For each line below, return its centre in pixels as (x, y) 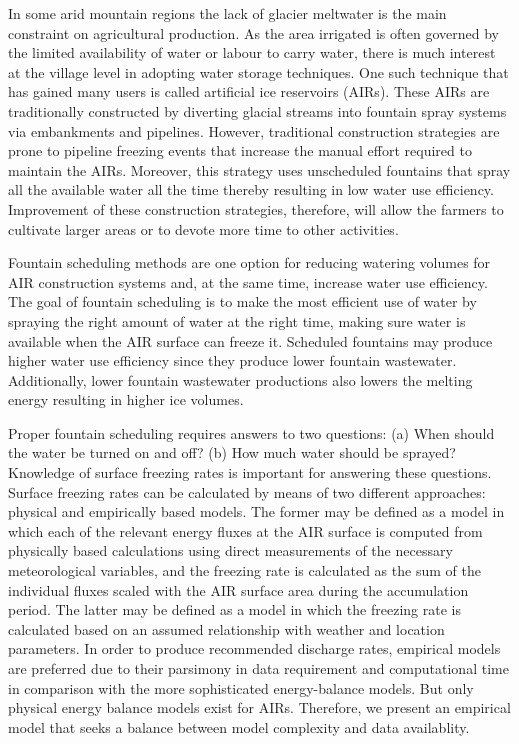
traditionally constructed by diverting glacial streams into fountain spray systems (257, 110)
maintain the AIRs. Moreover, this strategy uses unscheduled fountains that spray (259, 169)
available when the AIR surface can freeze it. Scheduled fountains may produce (250, 340)
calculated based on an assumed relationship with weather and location (226, 628)
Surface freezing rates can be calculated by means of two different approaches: (247, 491)
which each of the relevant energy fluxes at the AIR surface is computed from (245, 530)
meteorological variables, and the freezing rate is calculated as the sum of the (244, 570)
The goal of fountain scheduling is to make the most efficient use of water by (242, 301)
